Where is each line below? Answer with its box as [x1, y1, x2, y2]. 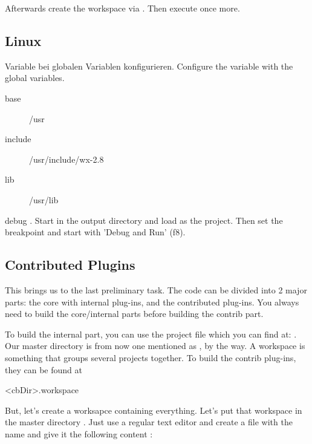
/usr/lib [29, 193, 59, 206]
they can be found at [5, 363, 82, 376]
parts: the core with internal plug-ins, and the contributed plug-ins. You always [5, 295, 299, 308]
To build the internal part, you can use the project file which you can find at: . [5, 327, 297, 340]
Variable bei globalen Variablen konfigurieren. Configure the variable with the [5, 59, 293, 72]
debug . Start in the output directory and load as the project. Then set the [5, 214, 283, 226]
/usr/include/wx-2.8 [29, 152, 104, 165]
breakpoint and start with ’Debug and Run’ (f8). [5, 226, 186, 238]
